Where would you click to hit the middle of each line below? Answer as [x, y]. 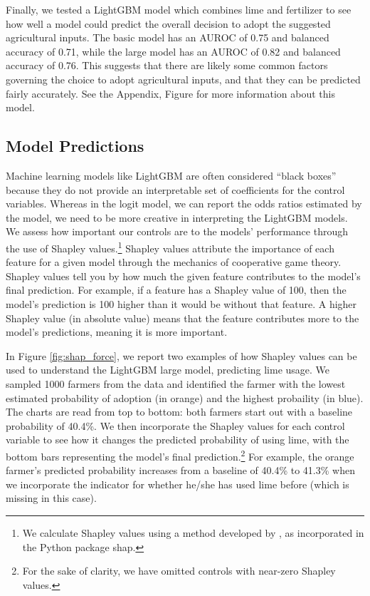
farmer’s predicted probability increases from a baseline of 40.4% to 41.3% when [180, 470]
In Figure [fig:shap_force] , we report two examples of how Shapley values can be [181, 355]
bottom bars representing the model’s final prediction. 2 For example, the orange [180, 455]
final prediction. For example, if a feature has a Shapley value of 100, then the [176, 290]
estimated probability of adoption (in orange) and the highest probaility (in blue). [185, 397]
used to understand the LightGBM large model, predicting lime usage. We [168, 370]
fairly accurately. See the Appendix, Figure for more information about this [170, 93]
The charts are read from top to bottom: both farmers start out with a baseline [179, 412]
